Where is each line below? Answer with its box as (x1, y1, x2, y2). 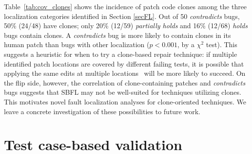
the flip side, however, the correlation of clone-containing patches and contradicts (4, 77, 246, 87)
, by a (177, 39, 195, 50)
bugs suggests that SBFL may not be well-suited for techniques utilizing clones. (4, 87, 241, 97)
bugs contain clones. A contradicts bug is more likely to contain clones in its (4, 30, 231, 40)
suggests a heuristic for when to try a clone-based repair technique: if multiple (4, 49, 237, 59)
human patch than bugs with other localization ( (4, 39, 150, 50)
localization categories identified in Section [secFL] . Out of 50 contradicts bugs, (4, 11, 240, 21)
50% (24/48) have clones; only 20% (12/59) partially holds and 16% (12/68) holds (4, 20, 248, 31)
